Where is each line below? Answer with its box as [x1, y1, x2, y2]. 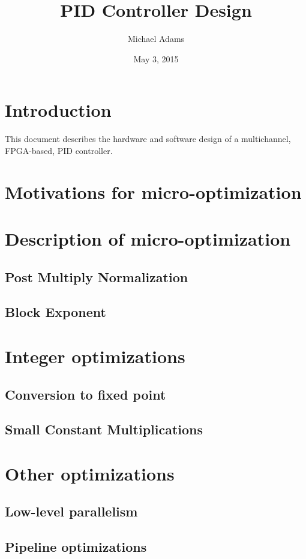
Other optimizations [5, 461, 175, 485]
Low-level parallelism [5, 502, 138, 521]
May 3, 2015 [133, 52, 179, 65]
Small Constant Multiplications [5, 420, 203, 439]
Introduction [5, 98, 112, 122]
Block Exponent [5, 303, 106, 321]
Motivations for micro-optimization [5, 179, 302, 204]
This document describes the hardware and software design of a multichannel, [5, 132, 291, 145]
